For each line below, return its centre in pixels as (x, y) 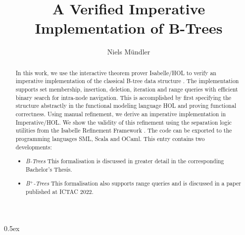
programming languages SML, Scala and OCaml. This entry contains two (110, 138)
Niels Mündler (129, 52)
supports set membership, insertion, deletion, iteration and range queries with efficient (127, 89)
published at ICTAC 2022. (60, 192)
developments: (34, 147)
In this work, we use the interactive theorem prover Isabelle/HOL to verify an (116, 72)
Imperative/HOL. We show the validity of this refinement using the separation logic (123, 122)
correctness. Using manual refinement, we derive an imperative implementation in (121, 114)
